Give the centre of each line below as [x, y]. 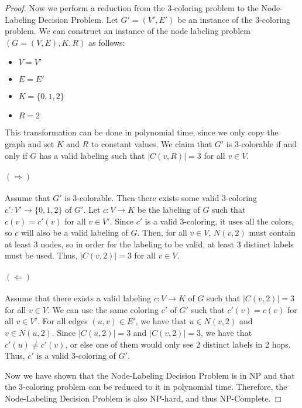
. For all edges [62, 321]
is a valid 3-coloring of [76, 356]
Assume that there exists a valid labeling [78, 298]
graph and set [30, 143]
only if [16, 155]
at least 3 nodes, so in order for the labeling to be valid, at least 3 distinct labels [149, 244]
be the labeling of [169, 209]
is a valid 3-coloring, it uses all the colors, [219, 221]
